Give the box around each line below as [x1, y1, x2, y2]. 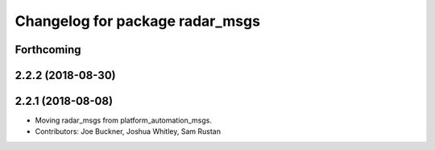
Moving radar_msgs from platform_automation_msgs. [35, 115, 213, 125]
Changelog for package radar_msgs [14, 12, 261, 30]
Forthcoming [14, 43, 81, 56]
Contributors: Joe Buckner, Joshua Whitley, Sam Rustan [35, 127, 222, 136]
